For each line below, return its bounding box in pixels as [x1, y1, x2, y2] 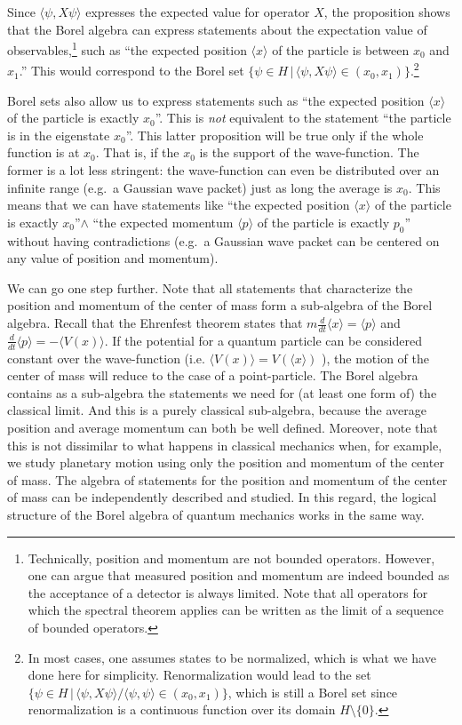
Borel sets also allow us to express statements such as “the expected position [7, 91, 425, 109]
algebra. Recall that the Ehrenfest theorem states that [7, 314, 303, 332]
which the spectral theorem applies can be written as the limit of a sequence [28, 601, 444, 619]
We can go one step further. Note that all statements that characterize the [7, 278, 413, 297]
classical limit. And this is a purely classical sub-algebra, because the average [7, 401, 427, 419]
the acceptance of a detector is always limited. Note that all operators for [28, 583, 428, 602]
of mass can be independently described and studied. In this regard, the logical [7, 488, 437, 506]
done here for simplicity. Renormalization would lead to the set [28, 665, 371, 684]
